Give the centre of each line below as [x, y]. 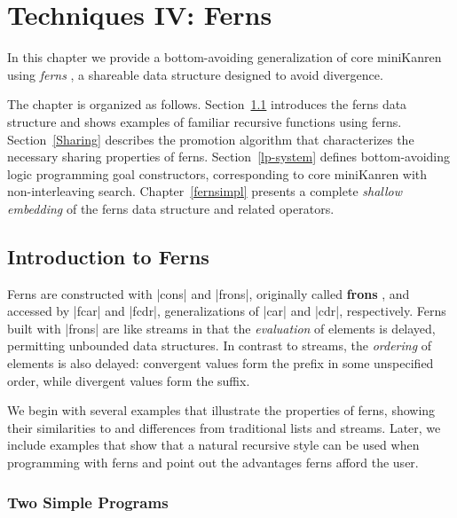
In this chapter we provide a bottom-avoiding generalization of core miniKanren [225, 57]
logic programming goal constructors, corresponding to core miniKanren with [217, 173]
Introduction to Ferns [108, 256]
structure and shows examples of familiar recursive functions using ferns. [205, 121]
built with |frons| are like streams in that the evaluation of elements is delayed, [221, 328]
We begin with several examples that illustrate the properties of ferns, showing [221, 410]
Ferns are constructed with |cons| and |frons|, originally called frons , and [209, 293]
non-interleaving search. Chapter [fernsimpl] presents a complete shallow [205, 191]
